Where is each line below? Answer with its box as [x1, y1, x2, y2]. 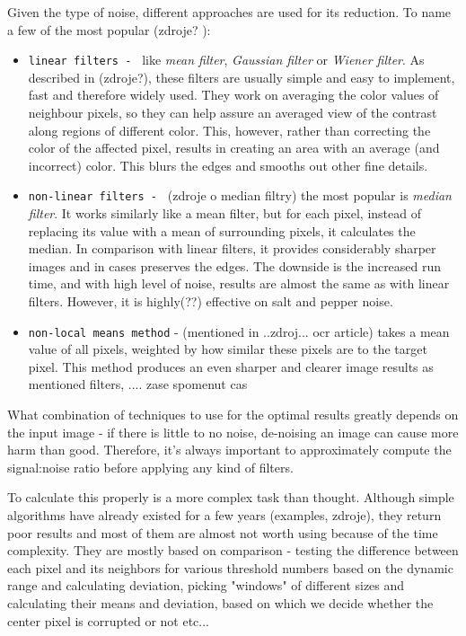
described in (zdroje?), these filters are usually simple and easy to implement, [28, 67, 455, 86]
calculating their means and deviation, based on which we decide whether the [7, 594, 434, 612]
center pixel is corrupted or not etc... [7, 611, 210, 630]
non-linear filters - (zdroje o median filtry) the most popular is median [28, 186, 452, 205]
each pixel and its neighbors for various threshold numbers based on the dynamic [7, 558, 453, 577]
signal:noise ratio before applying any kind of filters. [7, 457, 294, 476]
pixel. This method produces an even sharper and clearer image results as [28, 357, 434, 375]
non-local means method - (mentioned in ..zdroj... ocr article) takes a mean [28, 322, 450, 340]
